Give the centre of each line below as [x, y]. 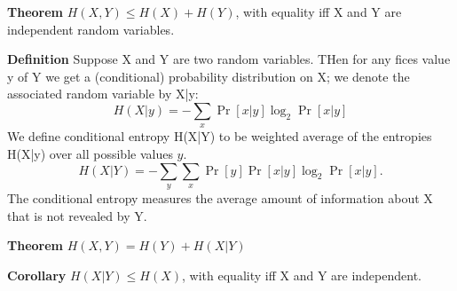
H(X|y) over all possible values [90, 153]
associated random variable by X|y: [103, 94]
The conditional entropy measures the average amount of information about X [220, 197]
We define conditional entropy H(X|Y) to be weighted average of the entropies [220, 136]
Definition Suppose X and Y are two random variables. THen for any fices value [229, 59]
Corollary [37, 275]
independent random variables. [91, 29]
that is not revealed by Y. [77, 215]
